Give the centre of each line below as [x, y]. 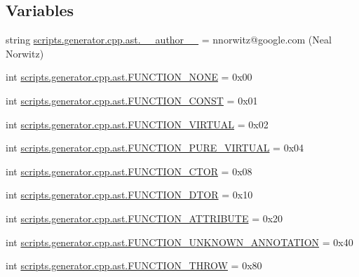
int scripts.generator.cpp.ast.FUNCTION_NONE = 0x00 [129, 77]
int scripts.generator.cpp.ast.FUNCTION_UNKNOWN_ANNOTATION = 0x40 [179, 242]
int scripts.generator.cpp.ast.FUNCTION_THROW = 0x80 [134, 265]
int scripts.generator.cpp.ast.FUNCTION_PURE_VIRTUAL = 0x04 [155, 148]
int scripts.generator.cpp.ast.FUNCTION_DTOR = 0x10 [129, 195]
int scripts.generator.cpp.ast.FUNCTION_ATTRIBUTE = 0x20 [144, 218]
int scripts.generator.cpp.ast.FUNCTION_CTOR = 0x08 [129, 171]
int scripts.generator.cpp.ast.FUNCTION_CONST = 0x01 [132, 100]
